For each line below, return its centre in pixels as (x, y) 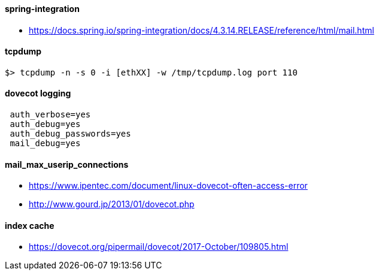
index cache (30, 225)
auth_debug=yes (45, 124)
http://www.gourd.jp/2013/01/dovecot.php (112, 204)
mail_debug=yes (45, 143)
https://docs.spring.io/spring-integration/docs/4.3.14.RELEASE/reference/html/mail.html (201, 30)
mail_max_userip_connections (67, 164)
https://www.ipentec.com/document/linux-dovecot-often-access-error (168, 186)
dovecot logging (38, 93)
